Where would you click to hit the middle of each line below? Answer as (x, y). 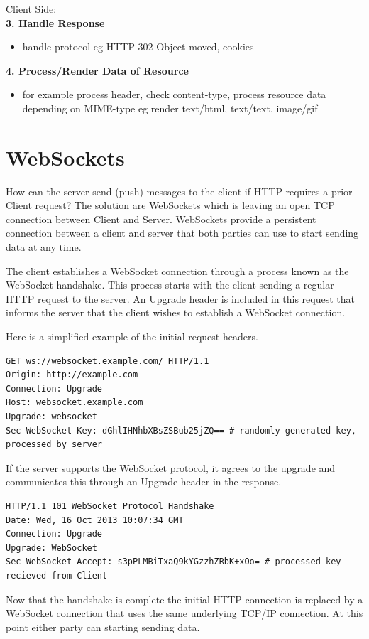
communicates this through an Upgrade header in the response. (144, 482)
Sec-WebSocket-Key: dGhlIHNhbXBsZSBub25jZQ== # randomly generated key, (181, 430)
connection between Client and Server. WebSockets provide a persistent (161, 219)
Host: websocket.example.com (75, 403)
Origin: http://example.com (72, 375)
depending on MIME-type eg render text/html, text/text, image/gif (170, 108)
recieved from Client (57, 575)
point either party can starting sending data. (103, 627)
